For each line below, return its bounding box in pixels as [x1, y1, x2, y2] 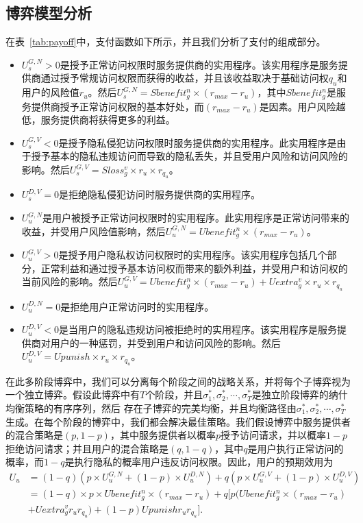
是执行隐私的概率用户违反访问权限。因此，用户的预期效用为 [64, 454, 334, 469]
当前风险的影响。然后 [21, 274, 118, 289]
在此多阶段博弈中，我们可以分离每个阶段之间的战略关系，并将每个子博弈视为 [5, 374, 351, 388]
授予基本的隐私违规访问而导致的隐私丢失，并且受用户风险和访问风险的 [31, 149, 348, 163]
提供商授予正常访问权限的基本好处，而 [31, 99, 204, 113]
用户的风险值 [21, 85, 79, 99]
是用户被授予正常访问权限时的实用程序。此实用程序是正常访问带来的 [42, 210, 350, 225]
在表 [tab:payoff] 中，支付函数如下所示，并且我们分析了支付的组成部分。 [5, 34, 326, 49]
